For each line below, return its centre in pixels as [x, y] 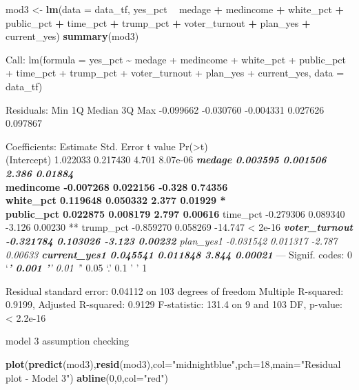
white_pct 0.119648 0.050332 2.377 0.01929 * [116, 200]
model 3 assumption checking [68, 341]
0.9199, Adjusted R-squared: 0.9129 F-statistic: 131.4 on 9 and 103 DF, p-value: [174, 304]
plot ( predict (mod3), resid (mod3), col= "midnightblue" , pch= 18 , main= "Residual [173, 364]
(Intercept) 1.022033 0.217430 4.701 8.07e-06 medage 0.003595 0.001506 [166, 160]
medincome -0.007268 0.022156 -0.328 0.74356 [117, 186]
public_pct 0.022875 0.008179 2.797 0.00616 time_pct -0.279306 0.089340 [175, 213]
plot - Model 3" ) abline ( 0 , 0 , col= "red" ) [87, 377]
